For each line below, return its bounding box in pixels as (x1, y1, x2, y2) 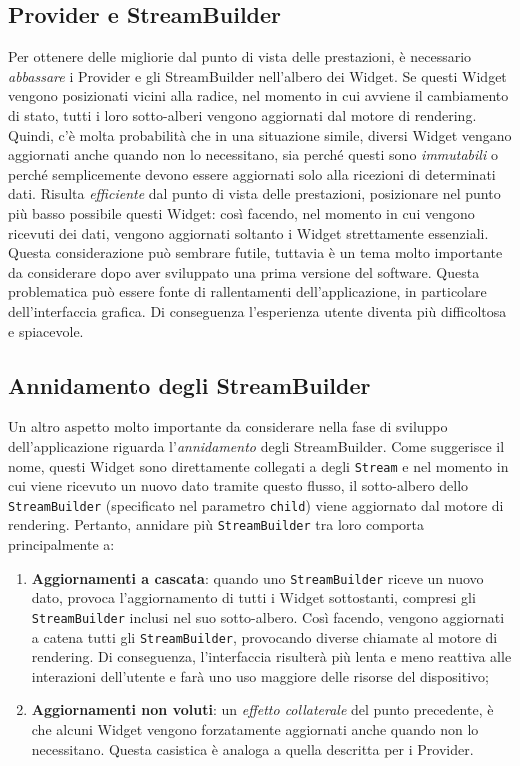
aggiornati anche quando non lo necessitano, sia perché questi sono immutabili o (8, 144, 498, 165)
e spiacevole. (8, 320, 84, 341)
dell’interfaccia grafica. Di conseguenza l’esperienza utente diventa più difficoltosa (8, 300, 507, 321)
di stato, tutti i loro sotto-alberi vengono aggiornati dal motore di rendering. (8, 104, 477, 125)
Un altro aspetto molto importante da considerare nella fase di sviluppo (8, 416, 448, 437)
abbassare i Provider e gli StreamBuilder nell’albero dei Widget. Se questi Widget (8, 65, 507, 86)
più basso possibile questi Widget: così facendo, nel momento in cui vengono (8, 202, 475, 223)
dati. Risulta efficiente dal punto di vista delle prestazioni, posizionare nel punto (8, 183, 501, 204)
